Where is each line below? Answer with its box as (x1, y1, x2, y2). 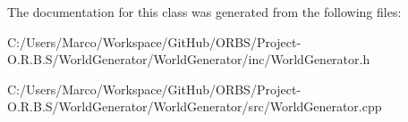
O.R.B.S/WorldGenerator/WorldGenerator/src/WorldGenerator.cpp (7, 97, 382, 116)
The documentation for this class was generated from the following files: (7, 3, 402, 20)
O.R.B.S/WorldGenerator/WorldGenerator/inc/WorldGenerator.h (7, 50, 370, 69)
